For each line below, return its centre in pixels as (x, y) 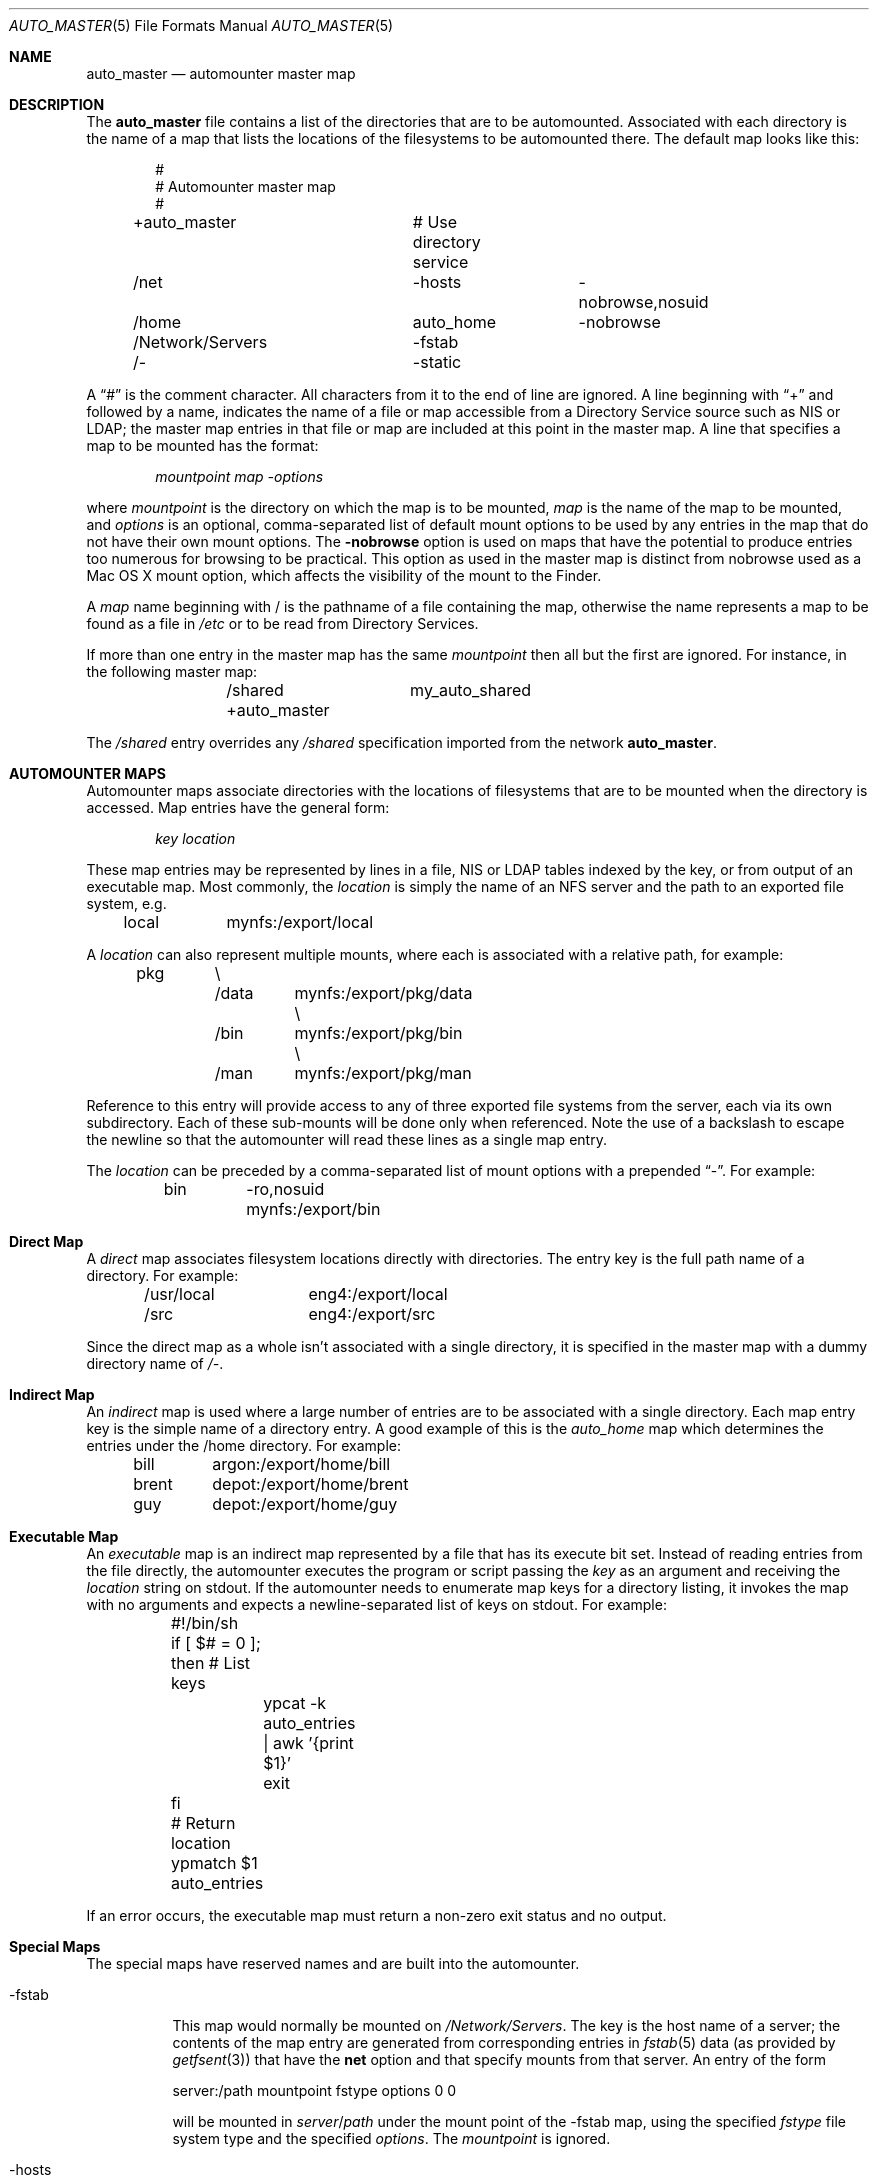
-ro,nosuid (285, 1189)
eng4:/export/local (378, 1294)
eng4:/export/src (372, 1314)
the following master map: (172, 671)
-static (437, 362)
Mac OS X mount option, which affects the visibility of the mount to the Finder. (344, 575)
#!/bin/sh (204, 1623)
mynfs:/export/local (300, 922)
